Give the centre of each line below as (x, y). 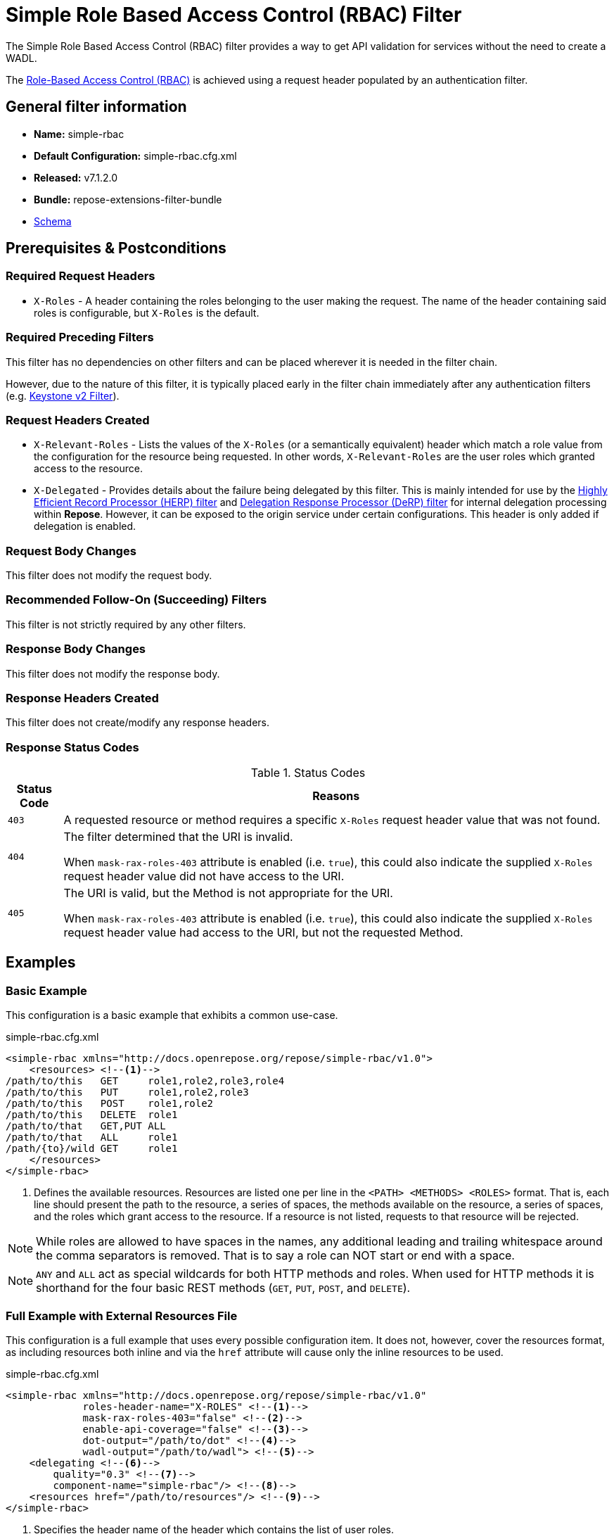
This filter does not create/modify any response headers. (138, 723)
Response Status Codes (72, 747)
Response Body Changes (76, 649)
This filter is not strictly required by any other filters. (126, 624)
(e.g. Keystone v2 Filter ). (63, 395)
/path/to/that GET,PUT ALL (86, 1126)
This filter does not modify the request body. (109, 576)
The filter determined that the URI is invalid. (178, 837)
